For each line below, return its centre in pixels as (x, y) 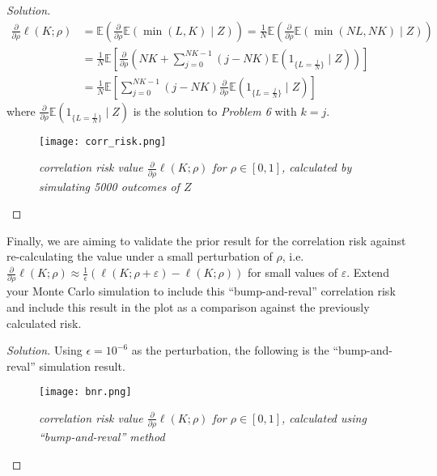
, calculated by (317, 167)
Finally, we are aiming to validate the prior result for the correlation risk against (206, 240)
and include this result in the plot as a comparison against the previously (188, 306)
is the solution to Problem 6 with (215, 110)
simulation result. (82, 365)
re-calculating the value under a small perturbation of (140, 256)
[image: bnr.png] (85, 392)
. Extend (368, 272)
